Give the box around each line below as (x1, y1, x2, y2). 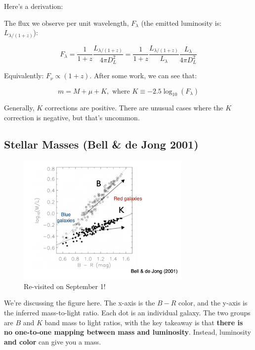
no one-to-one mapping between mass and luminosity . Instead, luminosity (4, 327, 251, 337)
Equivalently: (4, 70, 44, 81)
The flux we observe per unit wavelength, (4, 17, 129, 28)
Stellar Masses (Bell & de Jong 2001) (4, 137, 199, 152)
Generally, (4, 102, 35, 113)
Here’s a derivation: (4, 1, 63, 11)
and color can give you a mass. (4, 336, 101, 347)
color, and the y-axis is (178, 298, 248, 308)
